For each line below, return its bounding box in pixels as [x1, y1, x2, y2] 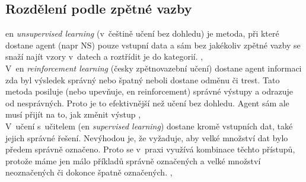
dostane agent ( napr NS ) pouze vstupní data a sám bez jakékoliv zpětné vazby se [5, 38, 301, 51]
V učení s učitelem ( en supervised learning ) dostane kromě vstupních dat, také [5, 119, 293, 132]
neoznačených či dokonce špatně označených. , [5, 166, 173, 178]
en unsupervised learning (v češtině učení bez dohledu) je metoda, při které [5, 27, 279, 40]
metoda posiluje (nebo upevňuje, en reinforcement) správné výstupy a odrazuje [5, 85, 293, 97]
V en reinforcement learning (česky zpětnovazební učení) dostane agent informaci [5, 61, 302, 74]
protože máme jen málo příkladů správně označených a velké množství [5, 154, 261, 167]
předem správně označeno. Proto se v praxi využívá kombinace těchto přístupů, [5, 143, 295, 155]
